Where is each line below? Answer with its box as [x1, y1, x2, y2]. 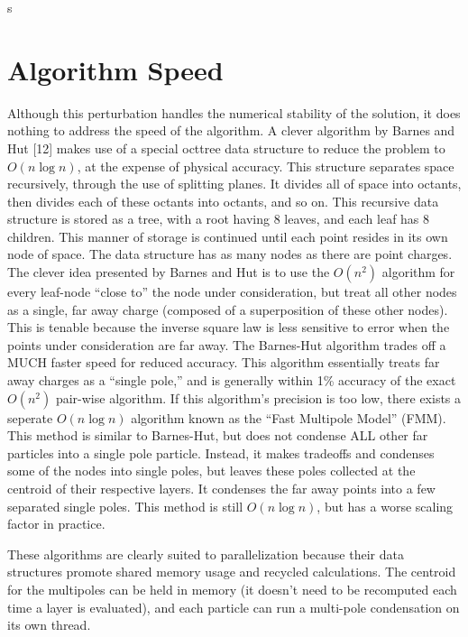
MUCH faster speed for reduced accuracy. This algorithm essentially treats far [7, 353, 440, 372]
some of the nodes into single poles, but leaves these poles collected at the [7, 461, 416, 480]
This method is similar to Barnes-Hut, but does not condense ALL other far [7, 426, 428, 445]
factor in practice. [7, 514, 106, 533]
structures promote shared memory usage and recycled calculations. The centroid [7, 562, 456, 581]
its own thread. [7, 615, 91, 634]
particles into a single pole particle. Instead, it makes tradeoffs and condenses [7, 443, 435, 462]
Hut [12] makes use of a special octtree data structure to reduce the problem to [7, 138, 445, 157]
